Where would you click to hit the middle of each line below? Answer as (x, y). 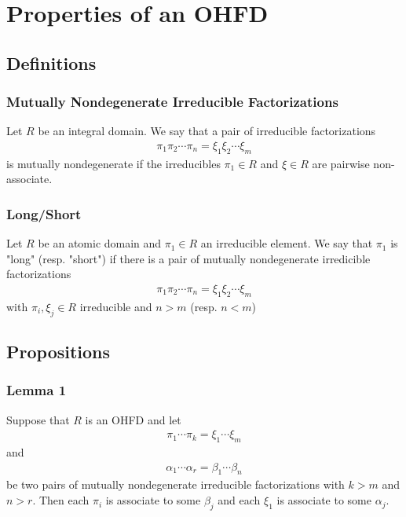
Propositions (59, 351)
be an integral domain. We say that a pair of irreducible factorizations (207, 131)
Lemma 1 (37, 390)
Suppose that (38, 419)
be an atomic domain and (100, 243)
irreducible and (116, 306)
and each (239, 500)
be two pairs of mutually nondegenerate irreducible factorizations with (176, 484)
